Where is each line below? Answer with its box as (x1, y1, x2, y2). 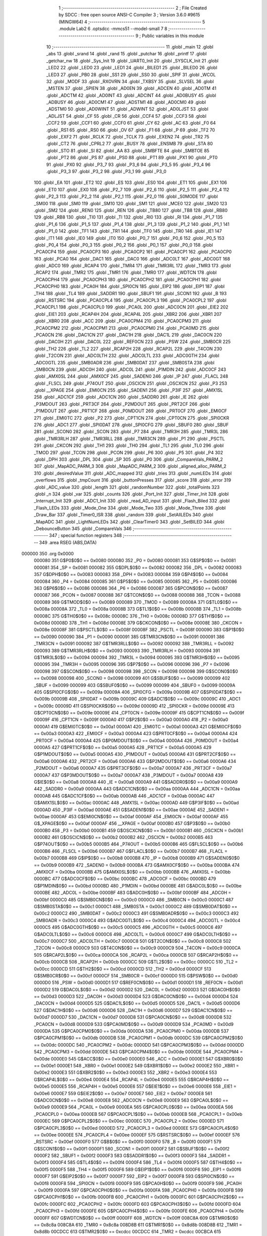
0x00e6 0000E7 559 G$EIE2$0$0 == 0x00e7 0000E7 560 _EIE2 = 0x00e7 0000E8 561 (34, 1090, 213, 1096)
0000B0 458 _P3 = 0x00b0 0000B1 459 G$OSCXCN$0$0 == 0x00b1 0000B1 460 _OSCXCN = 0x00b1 (34, 827, 243, 833)
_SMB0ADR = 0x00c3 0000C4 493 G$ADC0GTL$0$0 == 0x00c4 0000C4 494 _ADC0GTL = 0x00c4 (34, 917, 241, 923)
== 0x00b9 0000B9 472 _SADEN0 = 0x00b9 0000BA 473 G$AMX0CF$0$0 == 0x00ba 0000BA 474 (34, 862, 240, 868)
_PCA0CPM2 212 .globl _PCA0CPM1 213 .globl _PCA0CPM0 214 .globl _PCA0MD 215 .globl (34, 325, 220, 331)
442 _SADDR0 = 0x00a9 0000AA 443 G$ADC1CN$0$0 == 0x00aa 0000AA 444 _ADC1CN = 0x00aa (34, 786, 240, 792)
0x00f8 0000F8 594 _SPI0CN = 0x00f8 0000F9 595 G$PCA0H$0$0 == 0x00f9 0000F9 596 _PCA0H (34, 1180, 242, 1186)
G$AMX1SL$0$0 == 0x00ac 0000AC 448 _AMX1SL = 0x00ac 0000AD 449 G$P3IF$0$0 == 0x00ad (34, 800, 239, 806)
